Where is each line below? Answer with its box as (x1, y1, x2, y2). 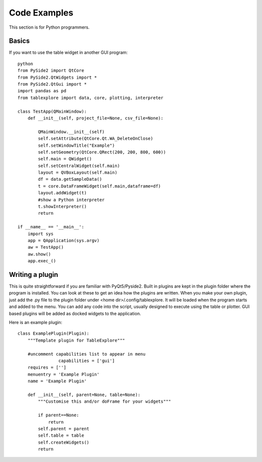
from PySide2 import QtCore (17, 68, 84, 73)
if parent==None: (38, 412, 80, 418)
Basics (9, 37, 30, 45)
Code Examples (9, 7, 74, 18)
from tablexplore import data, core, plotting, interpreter (17, 95, 164, 101)
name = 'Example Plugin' (27, 378, 87, 384)
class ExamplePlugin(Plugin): (17, 331, 90, 336)
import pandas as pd (17, 88, 66, 94)
